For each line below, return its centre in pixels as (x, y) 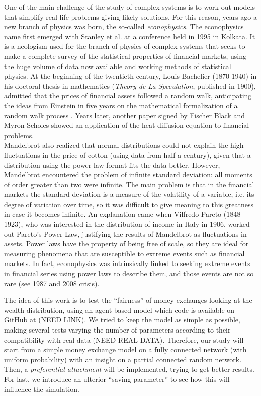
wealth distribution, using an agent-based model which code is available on (119, 310)
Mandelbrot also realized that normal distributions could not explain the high (124, 145)
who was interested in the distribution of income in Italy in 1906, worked (137, 224)
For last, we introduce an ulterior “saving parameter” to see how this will (117, 379)
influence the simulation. (42, 389)
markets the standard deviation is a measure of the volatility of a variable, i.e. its (129, 194)
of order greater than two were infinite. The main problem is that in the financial (129, 184)
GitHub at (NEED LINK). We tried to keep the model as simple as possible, (122, 320)
